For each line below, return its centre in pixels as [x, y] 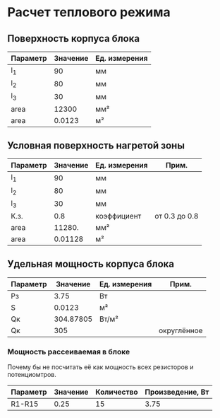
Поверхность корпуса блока [73, 39]
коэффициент [118, 216]
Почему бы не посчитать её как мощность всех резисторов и [100, 367]
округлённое [181, 330]
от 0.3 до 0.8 [177, 216]
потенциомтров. [32, 375]
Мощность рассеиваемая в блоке [69, 352]
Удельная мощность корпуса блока [91, 264]
